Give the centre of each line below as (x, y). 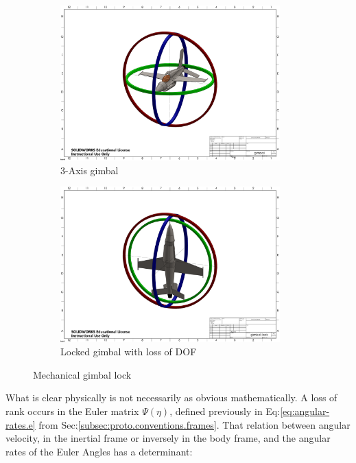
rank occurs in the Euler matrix (72, 411)
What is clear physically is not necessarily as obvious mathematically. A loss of (171, 397)
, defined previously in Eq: (225, 411)
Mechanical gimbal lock (82, 374)
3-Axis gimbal (90, 170)
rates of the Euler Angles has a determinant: (99, 451)
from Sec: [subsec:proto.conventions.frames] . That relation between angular (194, 424)
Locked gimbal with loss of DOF (129, 352)
